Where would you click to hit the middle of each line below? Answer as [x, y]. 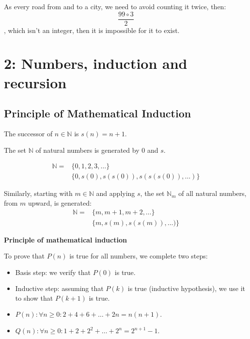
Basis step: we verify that [53, 272]
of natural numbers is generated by [87, 150]
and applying [116, 193]
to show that [34, 298]
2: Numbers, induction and [96, 63]
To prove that [24, 256]
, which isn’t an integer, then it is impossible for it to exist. [92, 30]
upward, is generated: [60, 202]
